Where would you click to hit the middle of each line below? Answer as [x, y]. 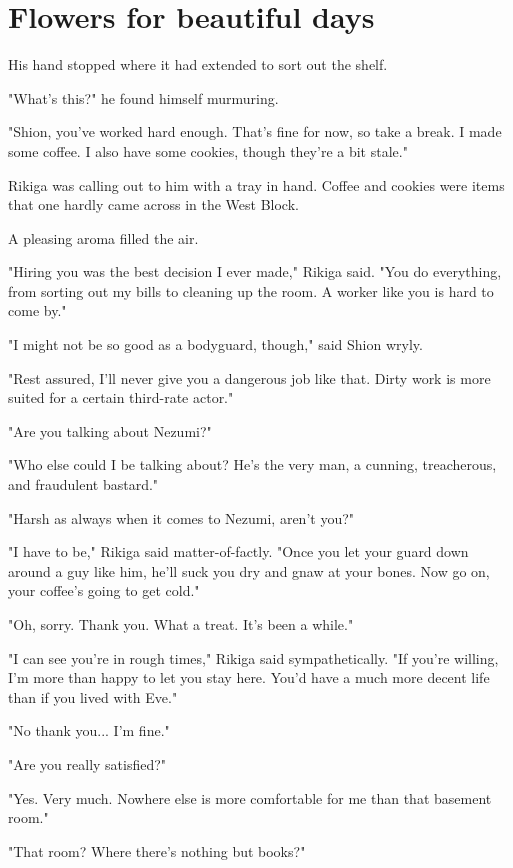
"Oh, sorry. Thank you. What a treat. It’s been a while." [181, 624]
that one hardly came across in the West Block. [153, 204]
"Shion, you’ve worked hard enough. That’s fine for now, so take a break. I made [255, 131]
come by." [37, 310]
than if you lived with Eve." [93, 696]
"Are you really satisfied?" [87, 763]
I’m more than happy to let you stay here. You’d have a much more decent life [249, 677]
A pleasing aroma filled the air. [103, 237]
